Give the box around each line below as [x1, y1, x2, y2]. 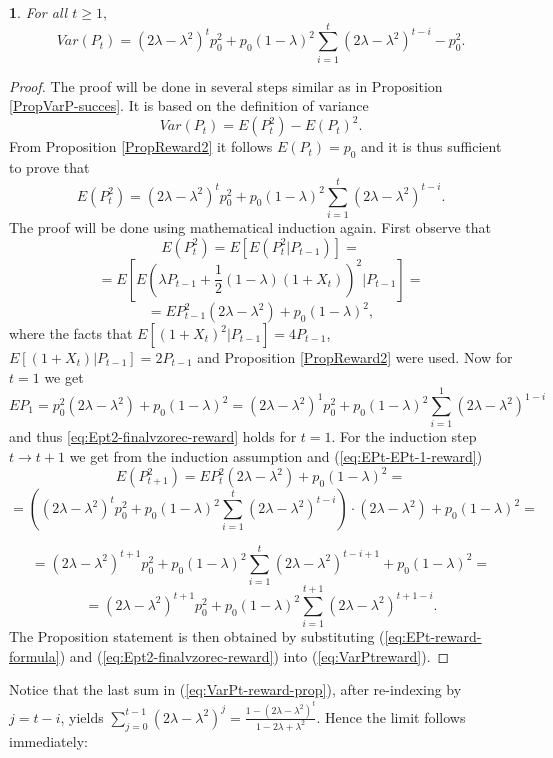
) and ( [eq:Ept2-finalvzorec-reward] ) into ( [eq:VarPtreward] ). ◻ [59, 645, 450, 666]
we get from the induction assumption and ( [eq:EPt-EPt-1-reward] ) [69, 445, 483, 466]
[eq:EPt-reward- [384, 626, 482, 647]
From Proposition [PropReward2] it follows [9, 136, 273, 157]
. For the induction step [331, 426, 477, 447]
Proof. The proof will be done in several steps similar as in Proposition [9, 75, 443, 96]
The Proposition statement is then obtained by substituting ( [9, 626, 385, 647]
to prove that [9, 157, 90, 178]
